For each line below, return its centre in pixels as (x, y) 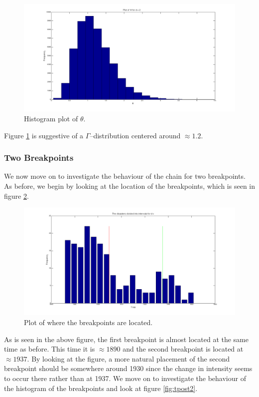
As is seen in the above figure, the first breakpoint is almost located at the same (126, 339)
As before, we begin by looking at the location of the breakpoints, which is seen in (129, 186)
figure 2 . (16, 196)
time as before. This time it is (50, 349)
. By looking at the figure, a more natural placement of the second (128, 358)
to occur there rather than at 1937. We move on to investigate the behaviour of (125, 378)
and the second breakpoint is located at (183, 349)
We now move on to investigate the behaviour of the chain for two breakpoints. (125, 176)
